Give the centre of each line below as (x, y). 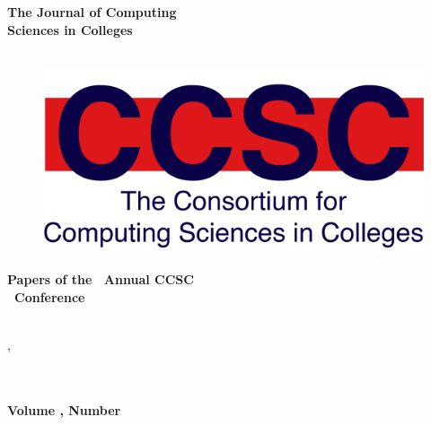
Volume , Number (64, 409)
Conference (50, 297)
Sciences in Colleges (70, 29)
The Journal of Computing (92, 12)
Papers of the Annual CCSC (101, 279)
